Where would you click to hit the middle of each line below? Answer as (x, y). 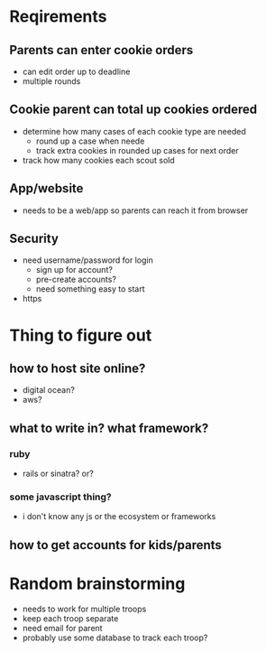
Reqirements (58, 17)
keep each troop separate (70, 618)
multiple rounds (51, 81)
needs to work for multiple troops (84, 609)
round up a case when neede (90, 141)
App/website (46, 188)
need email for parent (62, 628)
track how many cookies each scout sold (98, 160)
